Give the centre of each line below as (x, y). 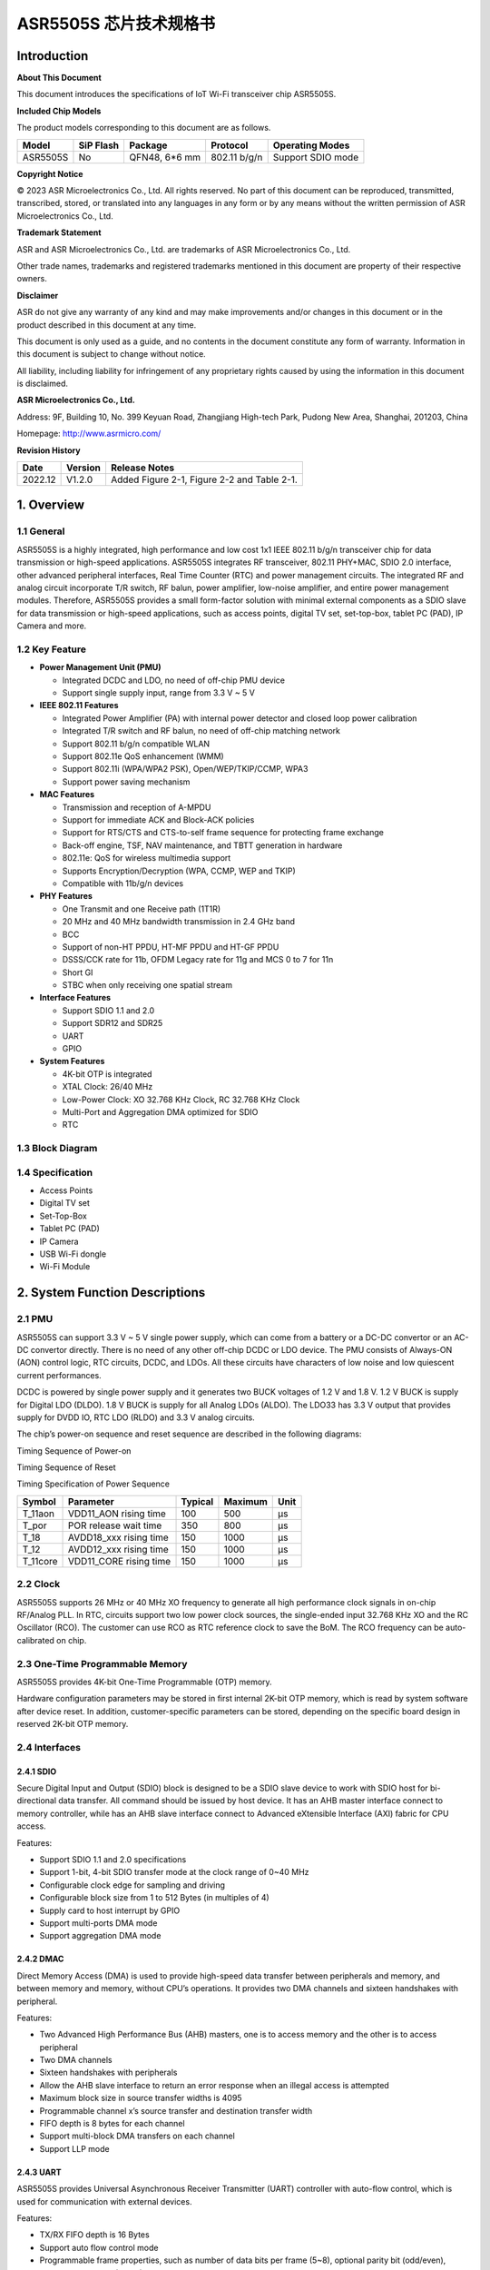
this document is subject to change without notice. (111, 354)
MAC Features (67, 794)
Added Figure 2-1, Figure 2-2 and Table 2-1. (204, 479)
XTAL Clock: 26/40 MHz (108, 1087)
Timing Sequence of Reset (67, 1467)
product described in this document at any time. (107, 325)
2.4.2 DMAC (40, 1959)
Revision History (49, 450)
